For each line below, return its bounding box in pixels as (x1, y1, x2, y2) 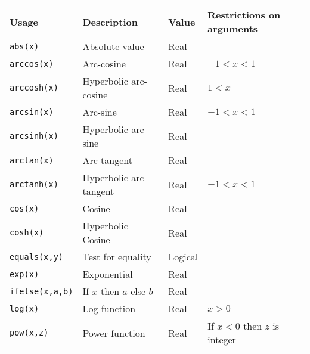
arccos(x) (10, 58, 54, 69)
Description (82, 14, 138, 29)
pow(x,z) (10, 328, 49, 337)
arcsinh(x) (10, 131, 58, 141)
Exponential (82, 267, 133, 281)
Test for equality (82, 250, 151, 263)
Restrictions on (207, 8, 281, 21)
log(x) (10, 303, 39, 313)
